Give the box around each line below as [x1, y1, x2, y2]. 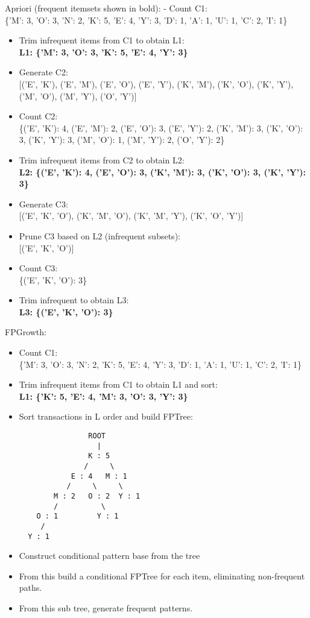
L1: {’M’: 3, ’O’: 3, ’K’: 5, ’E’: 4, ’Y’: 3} [19, 45, 188, 58]
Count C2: [19, 110, 58, 122]
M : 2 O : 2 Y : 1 [54, 491, 141, 500]
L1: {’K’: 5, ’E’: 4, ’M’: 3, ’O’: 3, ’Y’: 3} [19, 389, 188, 402]
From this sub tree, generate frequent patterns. [19, 602, 193, 614]
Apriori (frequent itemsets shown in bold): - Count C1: [5, 2, 207, 14]
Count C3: [19, 262, 58, 274]
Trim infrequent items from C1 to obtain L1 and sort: [19, 378, 218, 391]
